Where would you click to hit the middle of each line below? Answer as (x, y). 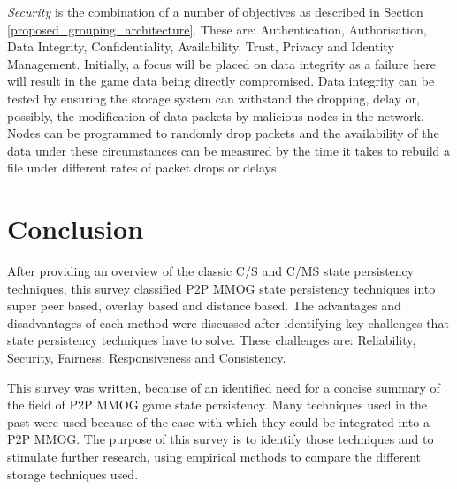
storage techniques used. (73, 474)
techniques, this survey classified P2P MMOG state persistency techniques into (221, 288)
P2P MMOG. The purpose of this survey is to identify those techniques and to (221, 439)
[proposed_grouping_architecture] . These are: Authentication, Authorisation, (217, 29)
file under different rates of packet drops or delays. (144, 168)
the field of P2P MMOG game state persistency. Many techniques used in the (217, 405)
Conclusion (76, 229)
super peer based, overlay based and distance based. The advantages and (204, 306)
